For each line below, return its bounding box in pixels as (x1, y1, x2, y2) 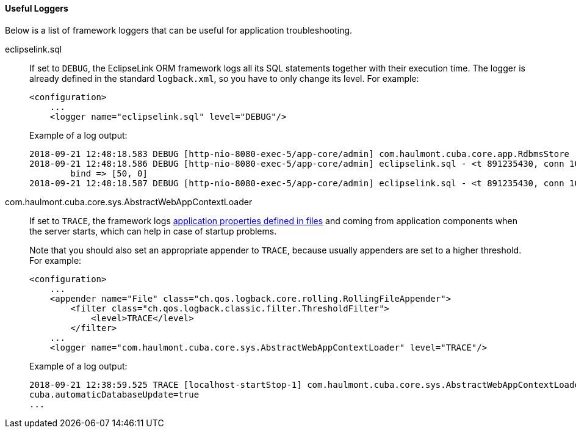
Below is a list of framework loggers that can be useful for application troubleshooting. (5, 24, 353, 35)
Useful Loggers (5, 3, 68, 13)
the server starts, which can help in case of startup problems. (29, 225, 277, 236)
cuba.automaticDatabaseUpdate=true (29, 389, 200, 399)
